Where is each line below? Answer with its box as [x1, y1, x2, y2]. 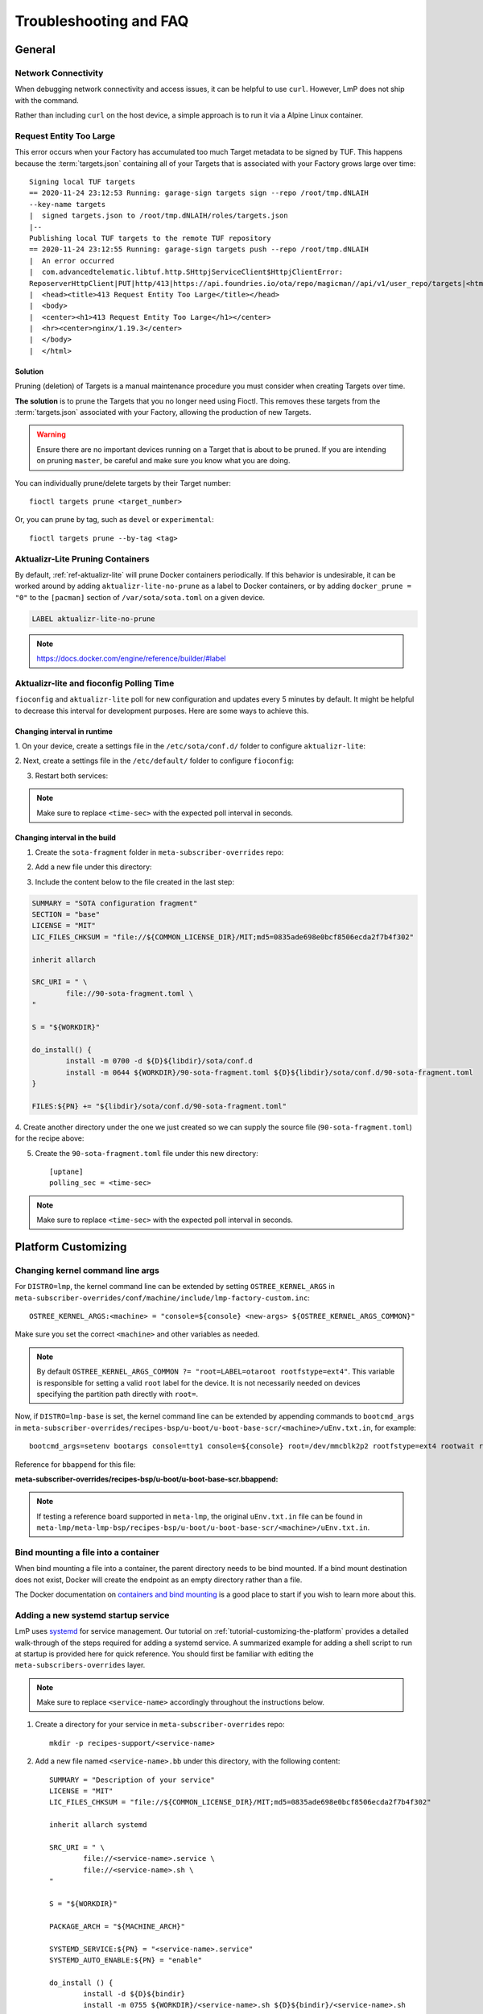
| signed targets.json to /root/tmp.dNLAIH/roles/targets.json [29, 211, 289, 221]
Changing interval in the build [14, 832, 116, 842]
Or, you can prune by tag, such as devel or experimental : [14, 515, 215, 524]
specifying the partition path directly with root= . [36, 1389, 199, 1399]
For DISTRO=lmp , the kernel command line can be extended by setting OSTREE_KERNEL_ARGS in [14, 1282, 336, 1291]
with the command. [14, 95, 80, 105]
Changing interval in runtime [14, 726, 113, 736]
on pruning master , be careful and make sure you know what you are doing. [36, 456, 291, 466]
